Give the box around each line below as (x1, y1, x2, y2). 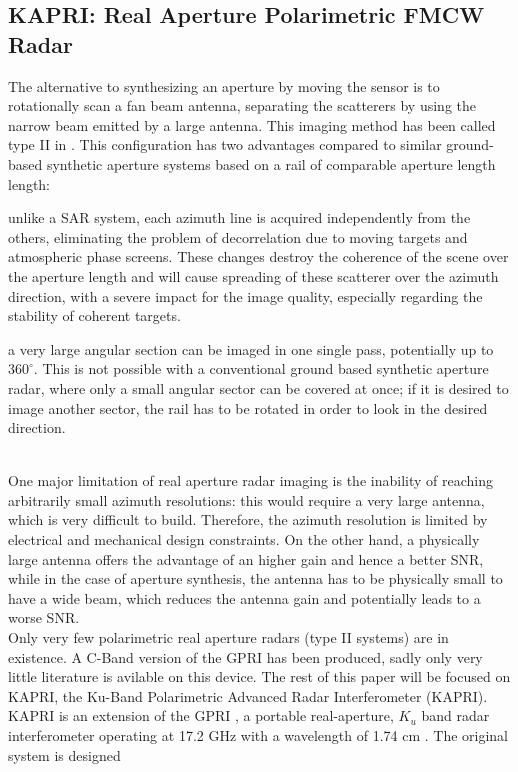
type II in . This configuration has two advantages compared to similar (8, 134, 442, 155)
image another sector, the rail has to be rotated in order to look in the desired (8, 397, 488, 418)
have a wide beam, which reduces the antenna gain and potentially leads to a (8, 587, 481, 608)
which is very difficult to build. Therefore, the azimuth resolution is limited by (8, 509, 488, 530)
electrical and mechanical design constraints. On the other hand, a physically (8, 529, 480, 550)
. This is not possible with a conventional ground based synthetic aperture (33, 358, 489, 379)
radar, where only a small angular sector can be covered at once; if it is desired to (8, 377, 509, 398)
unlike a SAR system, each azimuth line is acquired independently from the (8, 207, 471, 228)
